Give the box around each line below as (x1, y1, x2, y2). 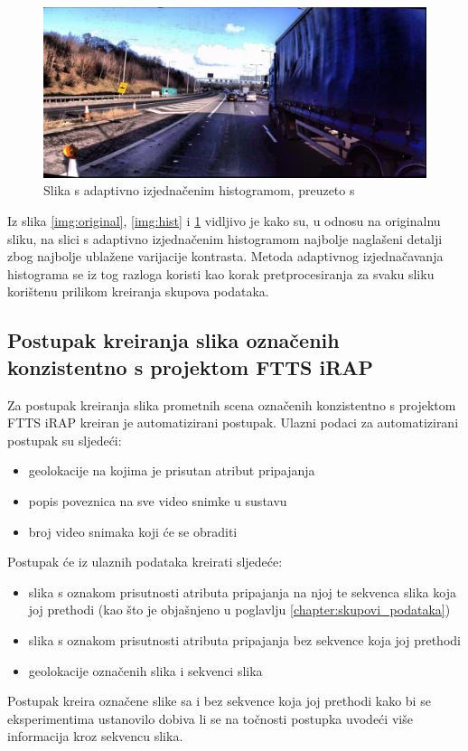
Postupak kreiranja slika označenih (7, 326, 340, 354)
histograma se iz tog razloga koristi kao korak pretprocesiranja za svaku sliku (7, 264, 435, 283)
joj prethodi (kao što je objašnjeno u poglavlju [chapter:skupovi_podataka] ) (28, 600, 451, 619)
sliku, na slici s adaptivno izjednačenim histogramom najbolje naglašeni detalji (7, 229, 443, 248)
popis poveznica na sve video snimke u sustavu (28, 491, 287, 510)
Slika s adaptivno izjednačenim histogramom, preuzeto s (43, 181, 355, 200)
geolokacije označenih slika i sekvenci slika (28, 661, 263, 680)
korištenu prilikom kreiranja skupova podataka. (7, 282, 269, 301)
